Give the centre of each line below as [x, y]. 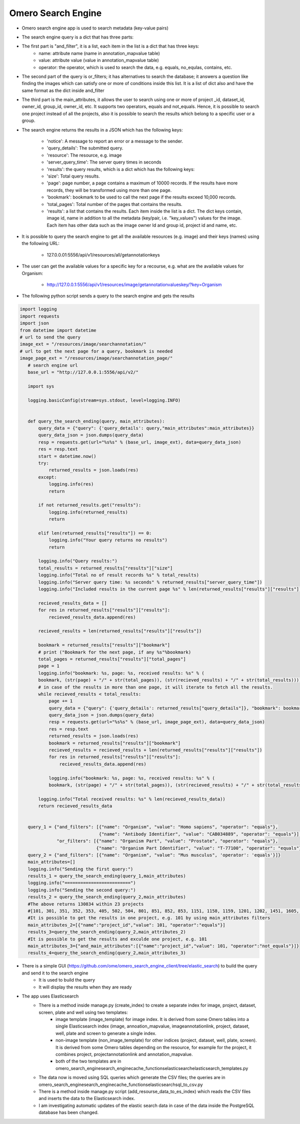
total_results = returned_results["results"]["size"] [105, 568]
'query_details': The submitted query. [85, 148]
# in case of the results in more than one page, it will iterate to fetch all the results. [155, 687]
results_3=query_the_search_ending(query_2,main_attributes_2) [107, 932]
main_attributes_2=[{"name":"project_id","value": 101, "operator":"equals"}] [127, 925]
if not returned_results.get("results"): [90, 505]
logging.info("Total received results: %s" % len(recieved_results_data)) [132, 799]
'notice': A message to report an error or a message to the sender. [115, 141]
